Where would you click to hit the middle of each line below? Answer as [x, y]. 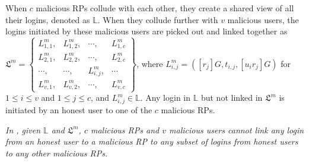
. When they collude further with [158, 19]
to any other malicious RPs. [57, 153]
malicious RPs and [125, 130]
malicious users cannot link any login [237, 130]
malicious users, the [263, 19]
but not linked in [232, 98]
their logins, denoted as [48, 19]
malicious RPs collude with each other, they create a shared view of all [165, 8]
